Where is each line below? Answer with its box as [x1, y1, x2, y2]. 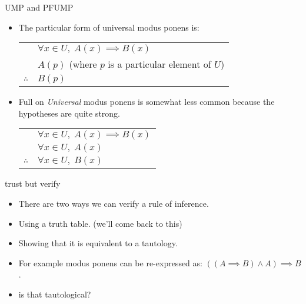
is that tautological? [18, 288, 91, 300]
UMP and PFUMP [5, 1, 74, 13]
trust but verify [5, 177, 61, 190]
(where [69, 57, 97, 71]
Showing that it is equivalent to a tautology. [18, 237, 178, 249]
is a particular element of [108, 57, 211, 71]
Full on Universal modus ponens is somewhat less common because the [18, 95, 275, 108]
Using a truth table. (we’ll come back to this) [18, 217, 182, 229]
